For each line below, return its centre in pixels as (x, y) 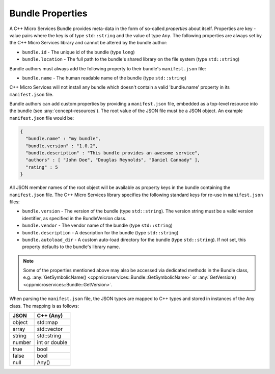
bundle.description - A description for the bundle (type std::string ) (100, 232)
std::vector (50, 329)
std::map (47, 323)
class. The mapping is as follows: (44, 306)
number (22, 342)
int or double (52, 342)
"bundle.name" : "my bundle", (63, 139)
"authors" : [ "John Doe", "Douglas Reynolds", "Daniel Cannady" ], (113, 160)
